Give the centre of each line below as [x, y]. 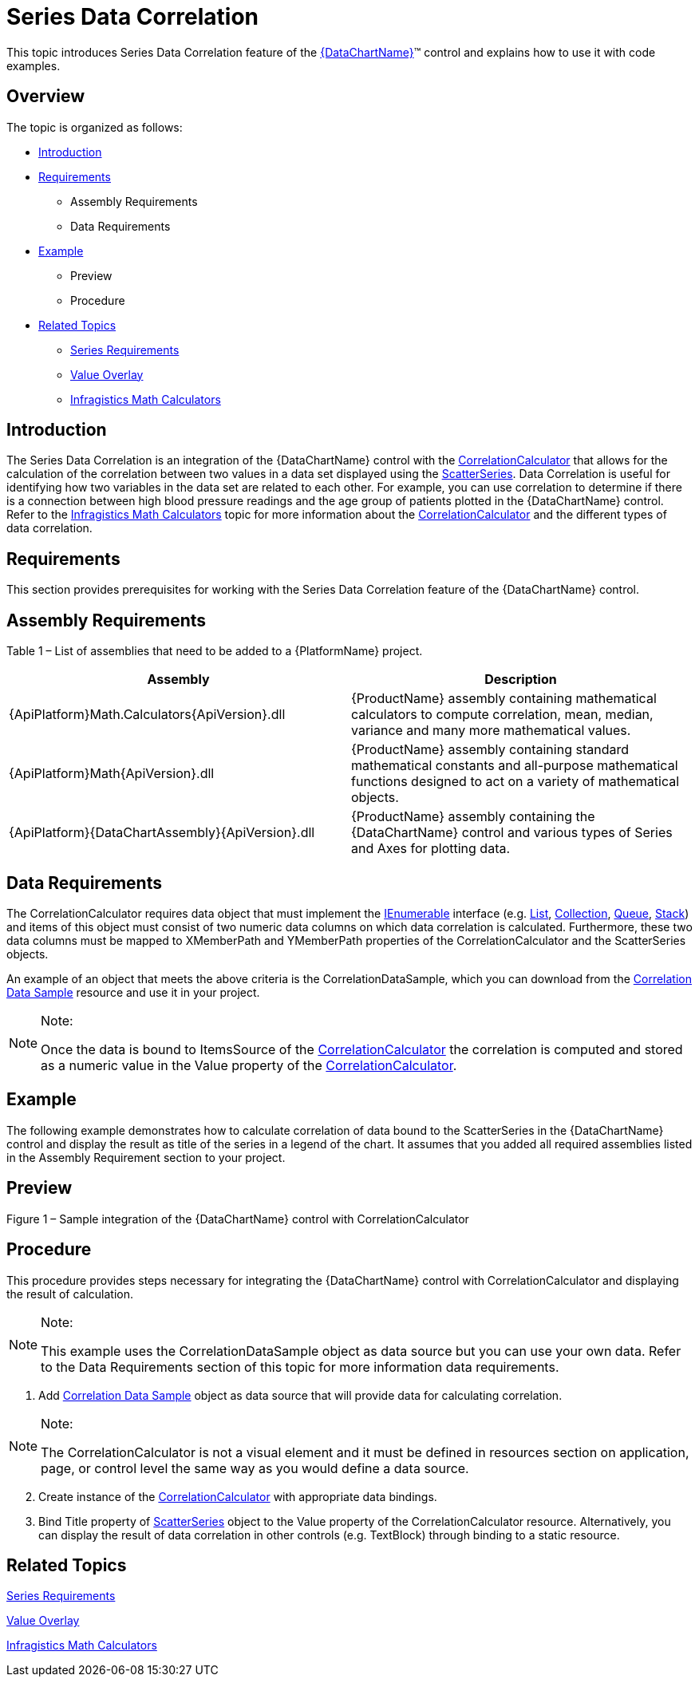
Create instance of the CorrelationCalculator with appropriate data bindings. [238, 1496]
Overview [46, 97]
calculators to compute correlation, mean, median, [502, 715]
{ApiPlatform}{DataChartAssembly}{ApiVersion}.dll [162, 833]
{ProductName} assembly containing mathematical [504, 699]
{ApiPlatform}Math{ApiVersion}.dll [112, 774]
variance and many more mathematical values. [491, 731]
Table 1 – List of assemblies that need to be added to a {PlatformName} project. [215, 651]
